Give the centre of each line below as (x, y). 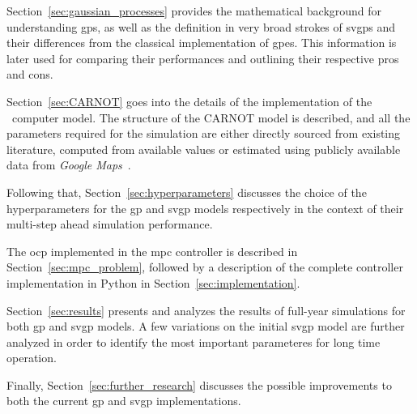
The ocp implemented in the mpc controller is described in (152, 251)
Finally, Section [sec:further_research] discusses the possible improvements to (199, 384)
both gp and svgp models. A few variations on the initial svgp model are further (206, 326)
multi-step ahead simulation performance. (110, 224)
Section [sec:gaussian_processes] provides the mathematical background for (194, 11)
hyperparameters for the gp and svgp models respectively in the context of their (205, 208)
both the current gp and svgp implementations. (124, 401)
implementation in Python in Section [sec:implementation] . (153, 282)
